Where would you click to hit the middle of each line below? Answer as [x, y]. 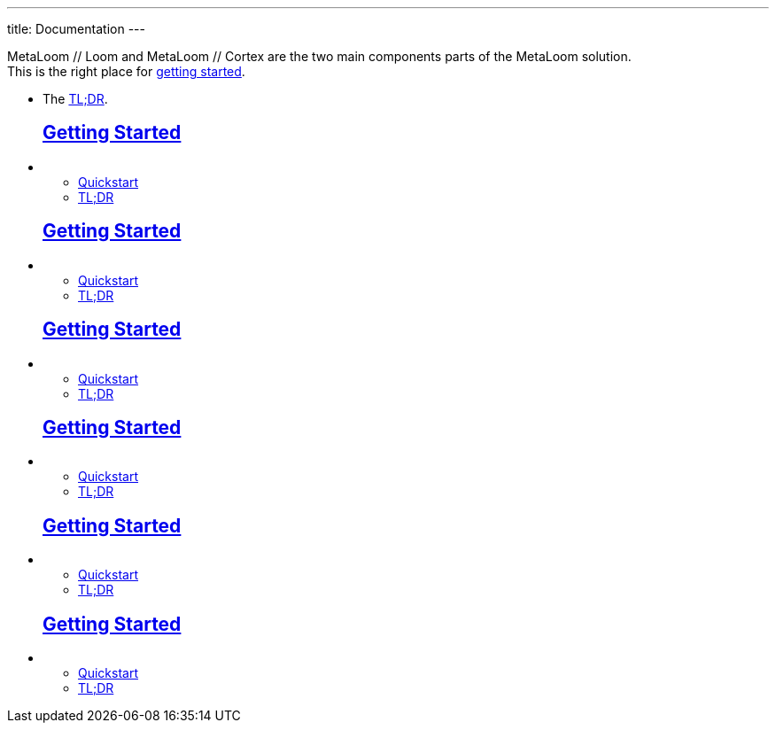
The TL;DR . [75, 99]
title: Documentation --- [76, 29]
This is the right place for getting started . [126, 71]
